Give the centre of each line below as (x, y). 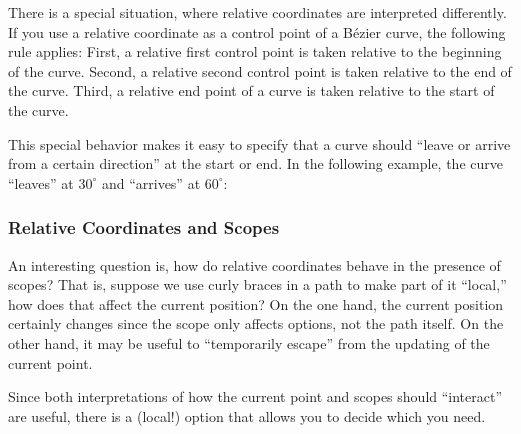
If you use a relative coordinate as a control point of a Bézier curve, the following (257, 31)
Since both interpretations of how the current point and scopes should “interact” (255, 396)
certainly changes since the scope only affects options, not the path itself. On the (256, 323)
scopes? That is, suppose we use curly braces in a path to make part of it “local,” (257, 284)
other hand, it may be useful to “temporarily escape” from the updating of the (249, 342)
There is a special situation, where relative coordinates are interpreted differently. (257, 12)
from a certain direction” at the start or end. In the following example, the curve (255, 163)
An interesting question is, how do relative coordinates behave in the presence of (254, 264)
